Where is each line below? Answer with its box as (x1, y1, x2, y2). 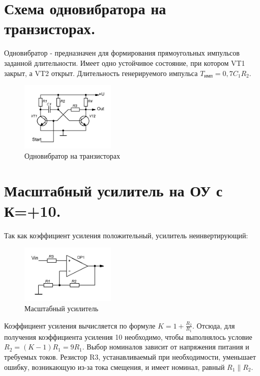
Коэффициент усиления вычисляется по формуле (4, 320, 156, 331)
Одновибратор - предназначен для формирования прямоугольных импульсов (4, 47, 240, 58)
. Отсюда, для (192, 320, 235, 331)
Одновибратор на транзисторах (24, 150, 120, 161)
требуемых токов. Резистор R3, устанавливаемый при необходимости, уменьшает (4, 351, 256, 362)
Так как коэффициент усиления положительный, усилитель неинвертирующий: (4, 230, 248, 240)
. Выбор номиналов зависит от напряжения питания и (82, 341, 249, 352)
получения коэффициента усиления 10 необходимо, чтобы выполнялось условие (4, 331, 252, 342)
